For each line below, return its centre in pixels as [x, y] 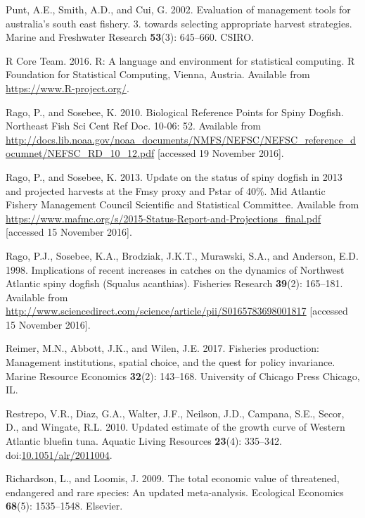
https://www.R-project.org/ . [68, 88]
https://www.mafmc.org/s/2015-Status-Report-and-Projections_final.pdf [164, 218]
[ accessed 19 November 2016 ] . [220, 153]
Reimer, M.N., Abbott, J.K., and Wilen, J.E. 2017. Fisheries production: [162, 348]
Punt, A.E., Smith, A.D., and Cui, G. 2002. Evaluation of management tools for [178, 9]
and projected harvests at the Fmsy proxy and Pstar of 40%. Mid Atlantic [166, 190]
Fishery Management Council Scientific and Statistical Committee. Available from [182, 204]
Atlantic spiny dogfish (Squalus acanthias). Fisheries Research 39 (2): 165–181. [174, 283]
